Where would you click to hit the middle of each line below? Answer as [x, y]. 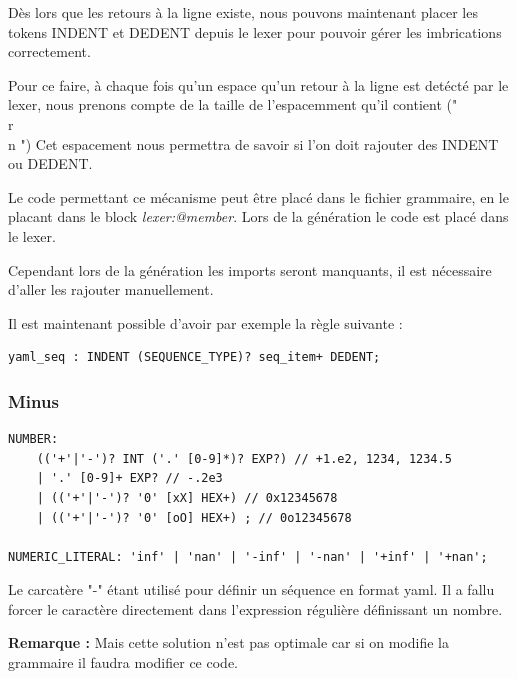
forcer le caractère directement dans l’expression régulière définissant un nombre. [255, 608]
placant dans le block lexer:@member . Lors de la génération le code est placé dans [258, 216]
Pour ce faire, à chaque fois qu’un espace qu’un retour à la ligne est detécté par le [258, 84]
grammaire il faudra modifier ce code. [123, 662]
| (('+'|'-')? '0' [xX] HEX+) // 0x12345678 [187, 497]
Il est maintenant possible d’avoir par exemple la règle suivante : [205, 322]
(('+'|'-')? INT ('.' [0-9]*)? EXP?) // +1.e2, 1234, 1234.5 [244, 458]
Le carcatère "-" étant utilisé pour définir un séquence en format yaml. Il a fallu [251, 589]
